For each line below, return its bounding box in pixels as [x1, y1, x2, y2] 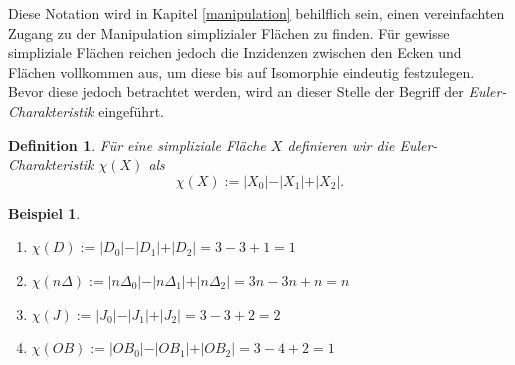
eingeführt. [98, 100, 164, 121]
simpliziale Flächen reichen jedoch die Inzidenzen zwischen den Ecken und [8, 42, 462, 63]
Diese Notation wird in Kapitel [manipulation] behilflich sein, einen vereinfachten [8, 3, 505, 23]
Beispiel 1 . [8, 202, 81, 223]
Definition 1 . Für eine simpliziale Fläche [8, 134, 266, 155]
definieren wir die [287, 134, 395, 155]
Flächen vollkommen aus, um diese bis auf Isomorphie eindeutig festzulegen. [8, 61, 475, 82]
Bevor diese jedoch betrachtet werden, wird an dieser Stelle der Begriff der [8, 81, 464, 102]
